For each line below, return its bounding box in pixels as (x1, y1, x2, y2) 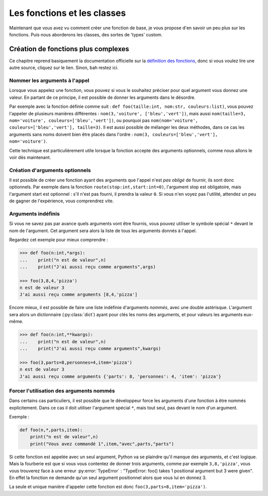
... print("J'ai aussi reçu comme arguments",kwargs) (19, 345, 161, 351)
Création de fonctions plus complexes (9, 45, 129, 53)
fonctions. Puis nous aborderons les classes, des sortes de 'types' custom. (9, 31, 163, 37)
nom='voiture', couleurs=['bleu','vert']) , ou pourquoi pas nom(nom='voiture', (9, 117, 199, 123)
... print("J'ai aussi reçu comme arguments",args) (19, 264, 156, 269)
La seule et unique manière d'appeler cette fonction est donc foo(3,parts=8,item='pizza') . (9, 484, 207, 490)
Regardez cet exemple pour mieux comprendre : (9, 237, 108, 243)
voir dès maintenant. (9, 154, 52, 160)
